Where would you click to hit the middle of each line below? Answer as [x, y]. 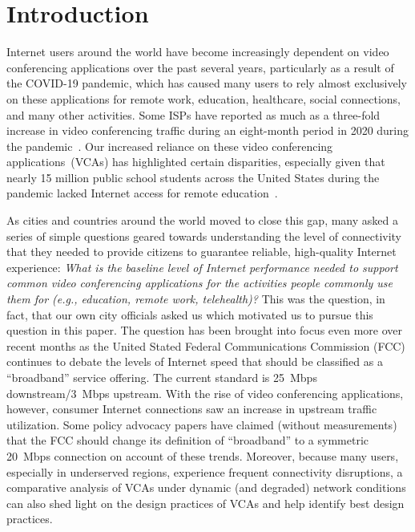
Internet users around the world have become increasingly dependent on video [198, 52]
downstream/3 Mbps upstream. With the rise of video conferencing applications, [205, 393]
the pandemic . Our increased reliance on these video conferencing [170, 146]
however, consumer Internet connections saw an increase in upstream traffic [192, 409]
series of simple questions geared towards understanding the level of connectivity [204, 236]
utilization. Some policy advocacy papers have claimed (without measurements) [202, 424]
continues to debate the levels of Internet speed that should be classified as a [195, 361]
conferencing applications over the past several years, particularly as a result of [200, 67]
